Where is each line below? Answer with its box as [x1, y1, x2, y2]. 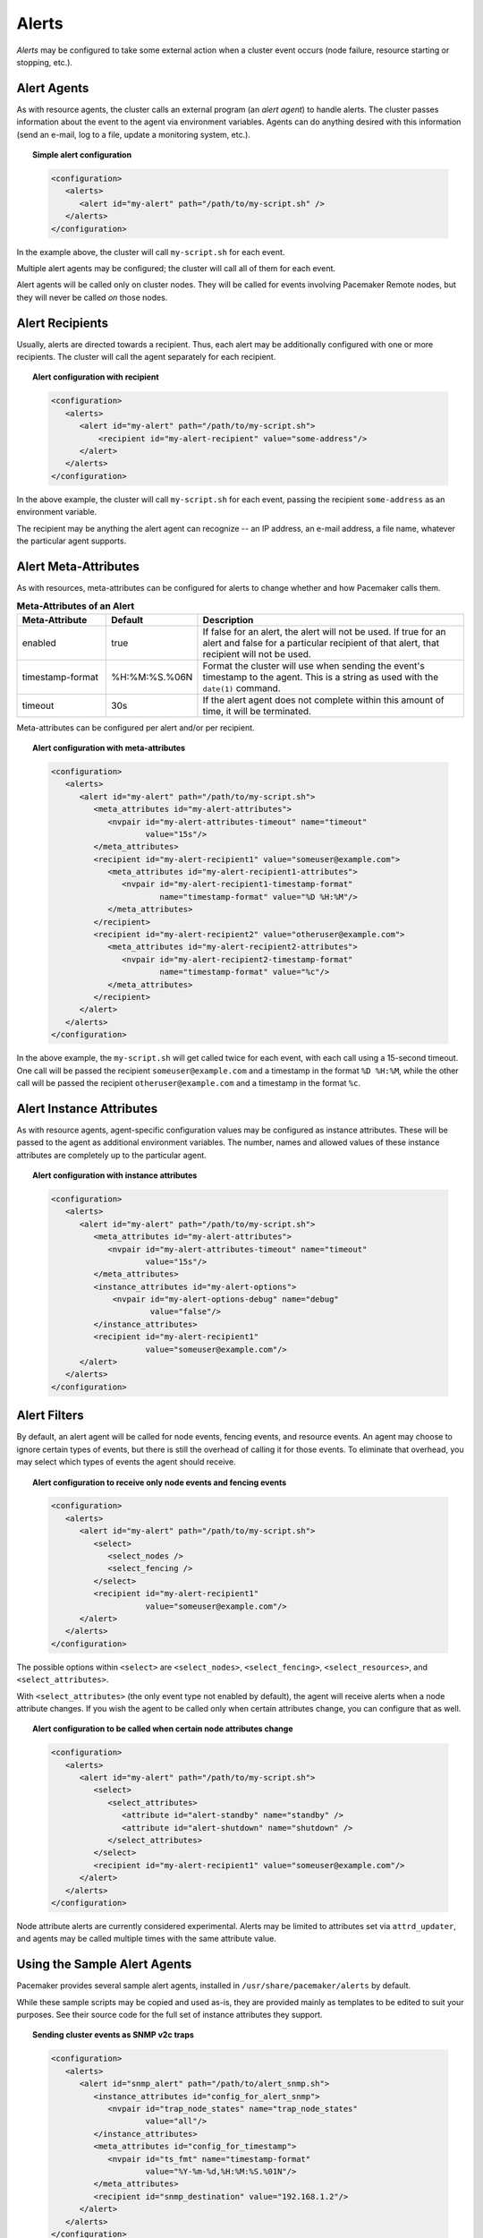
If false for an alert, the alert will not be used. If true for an [202, 625, 446, 637]
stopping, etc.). [16, 56, 73, 67]
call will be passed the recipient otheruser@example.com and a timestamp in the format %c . [16, 1077, 361, 1088]
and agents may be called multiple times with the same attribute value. [16, 1934, 276, 1944]
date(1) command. [202, 681, 281, 694]
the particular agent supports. [16, 535, 127, 546]
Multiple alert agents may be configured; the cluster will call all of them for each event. [16, 262, 335, 273]
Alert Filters [16, 1408, 84, 1423]
